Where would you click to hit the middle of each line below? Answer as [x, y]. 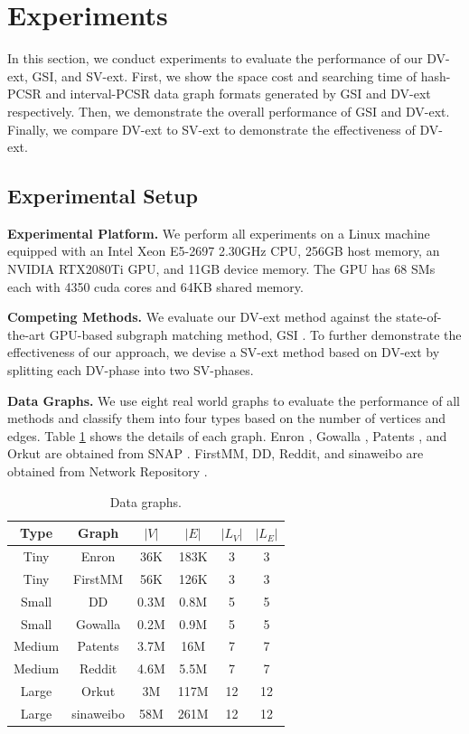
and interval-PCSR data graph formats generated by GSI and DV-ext [238, 94]
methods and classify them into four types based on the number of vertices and [227, 418]
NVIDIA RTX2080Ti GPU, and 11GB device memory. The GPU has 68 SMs [221, 269]
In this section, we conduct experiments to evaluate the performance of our [215, 58]
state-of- [419, 317]
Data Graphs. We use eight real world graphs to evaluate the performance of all [234, 400]
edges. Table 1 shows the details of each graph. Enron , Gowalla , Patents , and [227, 435]
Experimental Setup [103, 196]
